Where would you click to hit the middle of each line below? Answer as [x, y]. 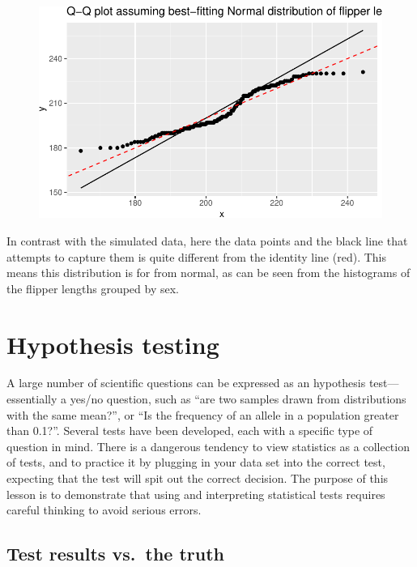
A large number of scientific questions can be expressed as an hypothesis [186, 383]
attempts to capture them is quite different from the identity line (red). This [196, 256]
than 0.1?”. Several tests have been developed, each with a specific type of [190, 431]
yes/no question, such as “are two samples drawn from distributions [238, 399]
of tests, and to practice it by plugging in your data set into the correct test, [196, 462]
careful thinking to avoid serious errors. [104, 510]
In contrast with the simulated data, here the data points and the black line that [207, 240]
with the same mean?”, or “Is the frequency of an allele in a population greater [203, 414]
